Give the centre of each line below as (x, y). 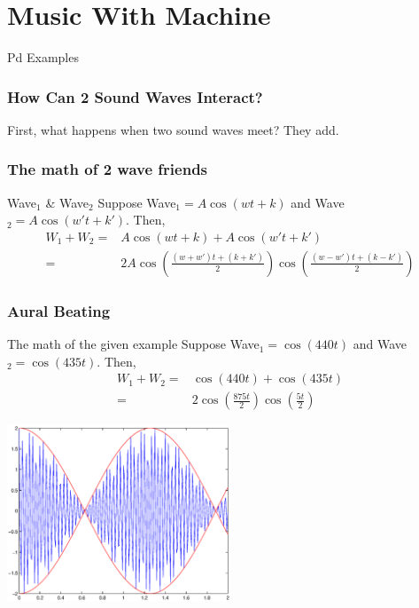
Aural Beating (59, 310)
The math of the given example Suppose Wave (133, 344)
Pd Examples (43, 57)
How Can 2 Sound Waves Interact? (135, 96)
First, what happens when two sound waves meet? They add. (173, 129)
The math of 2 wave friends (108, 169)
